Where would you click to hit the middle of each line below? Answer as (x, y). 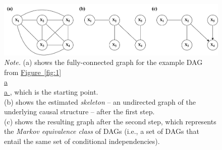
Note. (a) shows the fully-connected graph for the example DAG (103, 62)
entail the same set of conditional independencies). (82, 141)
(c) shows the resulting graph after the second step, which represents (110, 121)
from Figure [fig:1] (33, 72)
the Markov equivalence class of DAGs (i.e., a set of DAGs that (102, 131)
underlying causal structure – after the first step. (79, 111)
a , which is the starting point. (51, 91)
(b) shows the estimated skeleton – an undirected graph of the (100, 101)
